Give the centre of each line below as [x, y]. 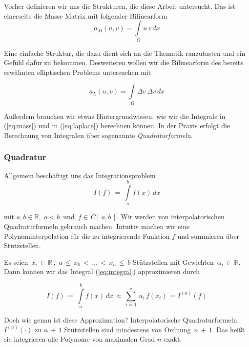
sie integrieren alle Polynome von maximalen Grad [80, 339]
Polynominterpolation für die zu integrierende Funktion [87, 236]
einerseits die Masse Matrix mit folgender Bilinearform [86, 15]
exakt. [173, 339]
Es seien [16, 262]
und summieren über [208, 236]
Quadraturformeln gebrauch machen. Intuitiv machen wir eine [97, 226]
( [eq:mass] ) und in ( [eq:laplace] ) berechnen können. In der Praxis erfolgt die [117, 126]
